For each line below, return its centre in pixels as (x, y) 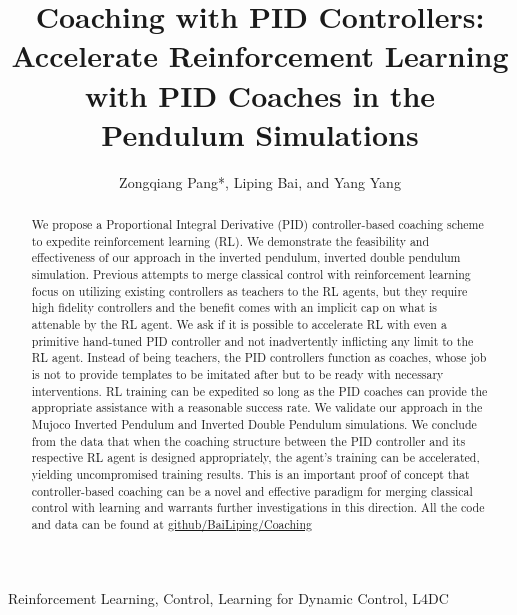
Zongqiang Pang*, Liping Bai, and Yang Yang (260, 181)
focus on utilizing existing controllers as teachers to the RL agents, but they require (249, 290)
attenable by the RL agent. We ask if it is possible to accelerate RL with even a (239, 324)
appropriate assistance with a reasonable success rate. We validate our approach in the (257, 407)
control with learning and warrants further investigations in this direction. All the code (258, 507)
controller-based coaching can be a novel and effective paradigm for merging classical (252, 490)
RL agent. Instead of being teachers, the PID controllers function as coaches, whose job (259, 357)
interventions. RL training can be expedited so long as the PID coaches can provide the (259, 390)
